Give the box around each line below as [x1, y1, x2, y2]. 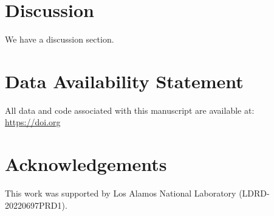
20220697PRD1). [5, 198, 67, 211]
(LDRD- [239, 187, 270, 200]
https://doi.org [5, 116, 61, 128]
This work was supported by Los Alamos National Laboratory [5, 187, 236, 200]
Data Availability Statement [5, 68, 244, 93]
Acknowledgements [5, 152, 167, 176]
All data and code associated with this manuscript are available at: [5, 103, 255, 116]
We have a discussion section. [5, 33, 114, 46]
